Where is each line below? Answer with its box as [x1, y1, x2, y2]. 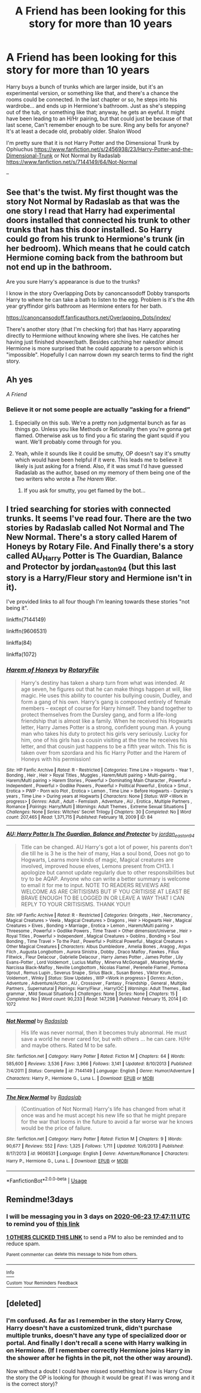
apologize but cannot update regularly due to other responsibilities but [20, 869, 195, 876]
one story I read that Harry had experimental [6, 206, 175, 216]
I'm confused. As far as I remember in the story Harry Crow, [6, 1316, 183, 1325]
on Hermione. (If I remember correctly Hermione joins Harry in [6, 1346, 190, 1355]
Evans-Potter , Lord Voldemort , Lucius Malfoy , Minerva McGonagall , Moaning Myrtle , [6, 960, 186, 966]
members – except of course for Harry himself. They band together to [20, 705, 193, 712]
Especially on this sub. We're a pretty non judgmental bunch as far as [14, 419, 186, 426]
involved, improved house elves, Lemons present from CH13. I [20, 863, 174, 870]
